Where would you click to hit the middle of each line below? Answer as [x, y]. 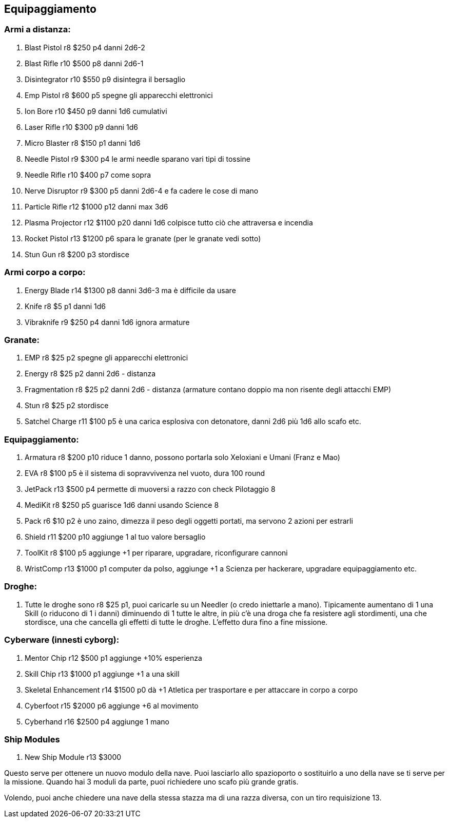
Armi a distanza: [37, 30]
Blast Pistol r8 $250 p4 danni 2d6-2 [85, 47]
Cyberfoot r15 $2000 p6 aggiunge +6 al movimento [112, 705]
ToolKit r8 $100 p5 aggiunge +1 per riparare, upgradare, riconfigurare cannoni [156, 553]
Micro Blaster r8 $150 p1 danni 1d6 [83, 143]
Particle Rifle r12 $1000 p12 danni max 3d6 [96, 206]
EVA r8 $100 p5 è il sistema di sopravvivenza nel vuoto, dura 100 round [145, 473]
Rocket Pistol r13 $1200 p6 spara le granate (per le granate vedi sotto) [143, 238]
